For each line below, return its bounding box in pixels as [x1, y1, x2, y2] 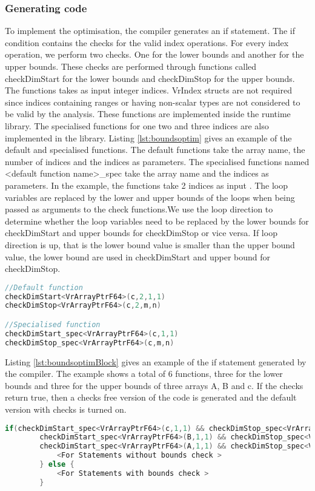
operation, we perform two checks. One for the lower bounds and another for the [5, 48, 304, 61]
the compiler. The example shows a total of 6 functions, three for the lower [5, 367, 283, 380]
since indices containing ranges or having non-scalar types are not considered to [5, 95, 300, 108]
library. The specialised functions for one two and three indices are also [5, 119, 269, 132]
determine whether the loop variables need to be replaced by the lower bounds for [5, 214, 309, 227]
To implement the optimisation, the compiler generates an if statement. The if [5, 24, 295, 37]
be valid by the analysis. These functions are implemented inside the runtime [5, 107, 291, 120]
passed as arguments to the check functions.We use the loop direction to [5, 203, 273, 215]
